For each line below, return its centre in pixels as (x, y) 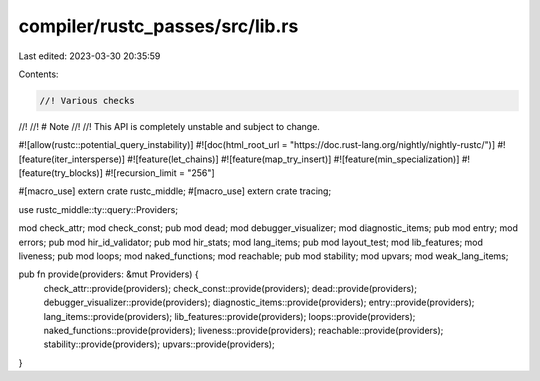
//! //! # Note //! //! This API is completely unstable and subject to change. (169, 126)
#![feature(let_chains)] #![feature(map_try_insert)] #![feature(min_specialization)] (293, 159)
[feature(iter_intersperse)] (71, 159)
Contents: (38, 74)
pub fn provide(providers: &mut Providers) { (108, 274)
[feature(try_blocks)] (61, 173)
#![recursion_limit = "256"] (160, 173)
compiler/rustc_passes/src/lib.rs (158, 26)
